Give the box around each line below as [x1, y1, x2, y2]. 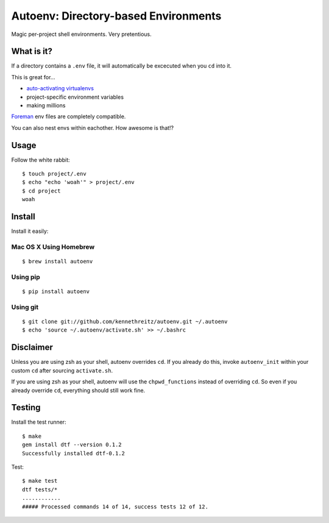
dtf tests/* [22, 486, 58, 493]
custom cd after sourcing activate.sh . [11, 366, 113, 374]
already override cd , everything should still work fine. [11, 386, 146, 394]
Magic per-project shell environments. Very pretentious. [11, 30, 152, 38]
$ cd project [22, 187, 61, 194]
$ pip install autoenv [22, 288, 90, 295]
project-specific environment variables [26, 93, 124, 101]
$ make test [22, 477, 58, 485]
